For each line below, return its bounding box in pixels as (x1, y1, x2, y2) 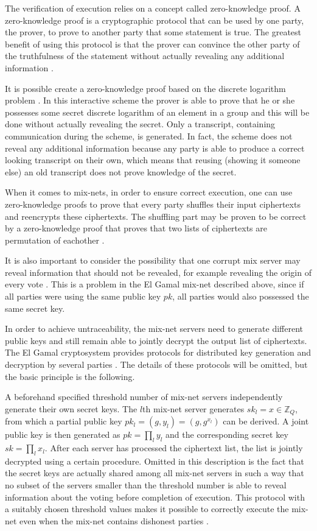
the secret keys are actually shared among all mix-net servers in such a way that (5, 466, 304, 479)
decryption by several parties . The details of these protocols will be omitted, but (5, 358, 308, 371)
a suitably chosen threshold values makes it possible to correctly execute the (5, 502, 289, 515)
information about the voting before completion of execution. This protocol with (5, 490, 305, 503)
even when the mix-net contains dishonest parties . (19, 514, 209, 527)
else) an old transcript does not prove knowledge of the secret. (5, 165, 237, 178)
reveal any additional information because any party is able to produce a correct (5, 141, 305, 154)
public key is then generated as (5, 428, 120, 441)
